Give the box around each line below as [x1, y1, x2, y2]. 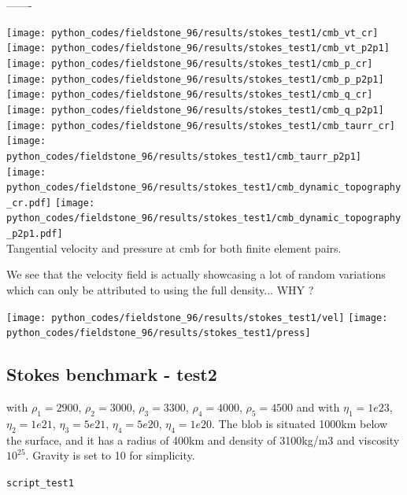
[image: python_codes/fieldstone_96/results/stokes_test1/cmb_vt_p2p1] [6, 42, 390, 54]
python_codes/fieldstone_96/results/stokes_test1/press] [6, 327, 311, 339]
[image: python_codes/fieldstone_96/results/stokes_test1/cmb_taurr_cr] [6, 120, 395, 131]
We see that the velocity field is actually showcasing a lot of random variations [6, 266, 386, 283]
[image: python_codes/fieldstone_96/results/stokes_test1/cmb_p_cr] [6, 57, 373, 69]
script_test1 [6, 477, 74, 489]
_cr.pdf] [6, 197, 52, 209]
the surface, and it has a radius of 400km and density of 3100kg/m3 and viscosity [6, 431, 400, 448]
